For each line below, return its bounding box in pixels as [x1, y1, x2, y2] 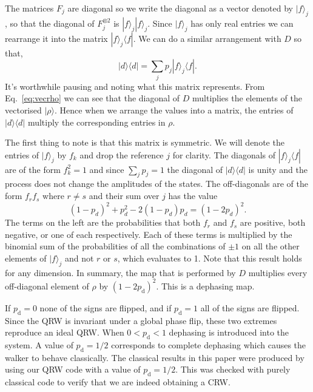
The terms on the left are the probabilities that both [5, 216, 201, 229]
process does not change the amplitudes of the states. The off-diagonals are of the [5, 177, 308, 190]
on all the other [241, 240, 300, 252]
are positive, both [240, 216, 306, 229]
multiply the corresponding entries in [27, 115, 166, 128]
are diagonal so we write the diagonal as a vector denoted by [67, 2, 294, 14]
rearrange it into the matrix [5, 32, 108, 44]
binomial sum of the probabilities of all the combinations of [5, 240, 226, 252]
